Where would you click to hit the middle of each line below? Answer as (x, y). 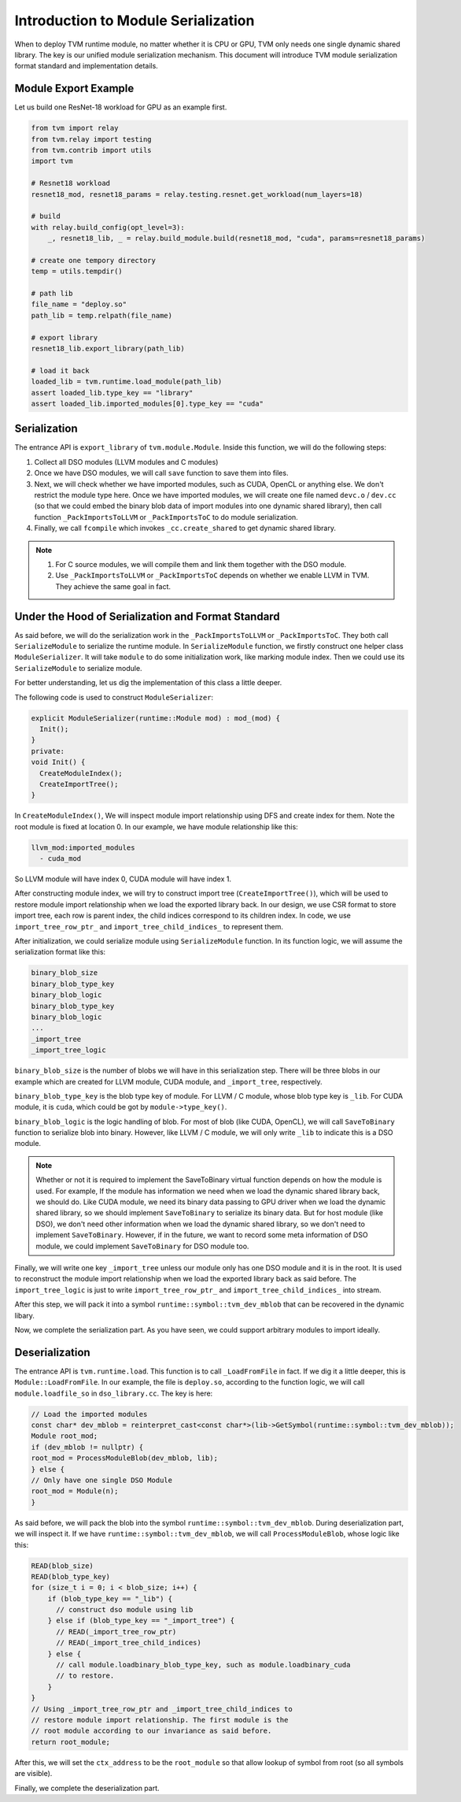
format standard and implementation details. (87, 66)
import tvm (52, 161)
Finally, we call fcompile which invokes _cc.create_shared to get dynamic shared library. (185, 528)
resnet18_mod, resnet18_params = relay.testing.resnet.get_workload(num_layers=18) (197, 194)
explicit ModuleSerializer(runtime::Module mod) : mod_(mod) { (156, 718)
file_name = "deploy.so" (79, 304)
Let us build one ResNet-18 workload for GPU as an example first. (121, 107)
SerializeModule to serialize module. (78, 668)
